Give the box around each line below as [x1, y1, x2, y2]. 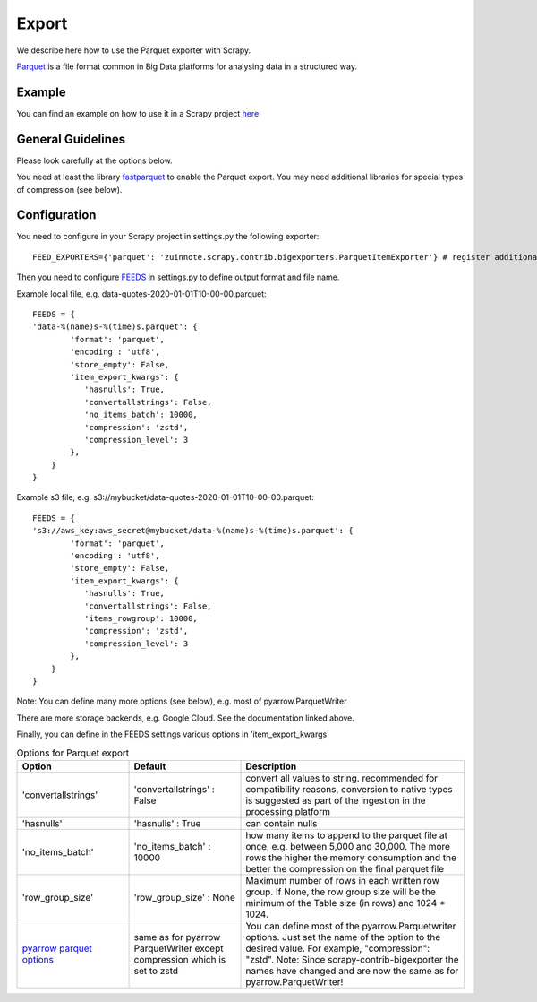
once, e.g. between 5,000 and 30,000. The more [245, 840, 451, 852]
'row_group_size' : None [133, 891, 236, 903]
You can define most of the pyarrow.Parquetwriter [245, 920, 456, 932]
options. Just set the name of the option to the [245, 930, 441, 943]
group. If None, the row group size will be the [245, 885, 436, 898]
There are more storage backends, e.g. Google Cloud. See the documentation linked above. [16, 713, 355, 723]
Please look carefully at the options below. [16, 155, 174, 166]
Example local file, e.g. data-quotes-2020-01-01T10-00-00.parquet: [16, 288, 268, 299]
